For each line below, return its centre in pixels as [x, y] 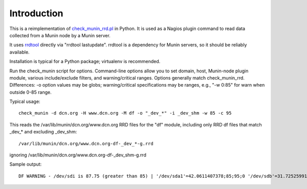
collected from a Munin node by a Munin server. [60, 35]
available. [20, 52]
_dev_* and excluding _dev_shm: [43, 132]
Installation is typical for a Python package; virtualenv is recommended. [85, 62]
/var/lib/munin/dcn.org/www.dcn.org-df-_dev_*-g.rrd [86, 143]
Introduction [36, 13]
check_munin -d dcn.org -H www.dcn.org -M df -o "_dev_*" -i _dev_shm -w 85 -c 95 [125, 113]
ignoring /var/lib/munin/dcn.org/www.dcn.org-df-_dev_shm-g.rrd [78, 155]
